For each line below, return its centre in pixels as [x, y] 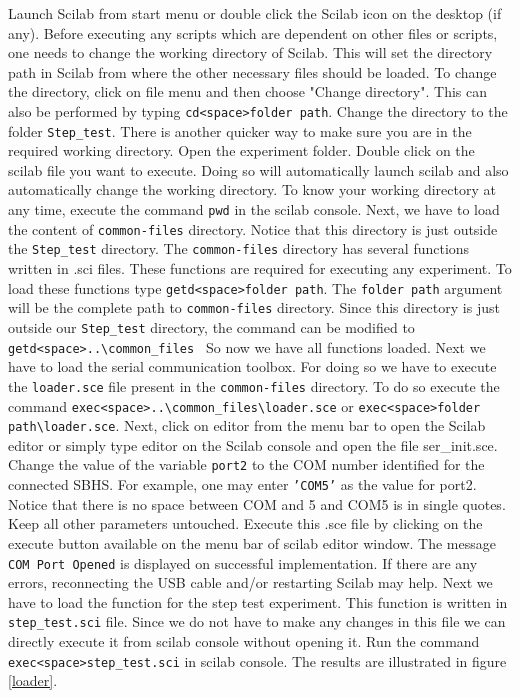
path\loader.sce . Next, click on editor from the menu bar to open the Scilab [247, 425]
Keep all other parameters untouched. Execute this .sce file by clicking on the [245, 523]
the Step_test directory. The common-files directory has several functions [239, 248]
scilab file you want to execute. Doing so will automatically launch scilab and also [258, 169]
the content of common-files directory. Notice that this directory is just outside [253, 228]
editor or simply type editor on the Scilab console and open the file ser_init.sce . [253, 444]
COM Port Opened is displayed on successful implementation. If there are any [243, 562]
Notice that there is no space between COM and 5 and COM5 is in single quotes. [257, 503]
